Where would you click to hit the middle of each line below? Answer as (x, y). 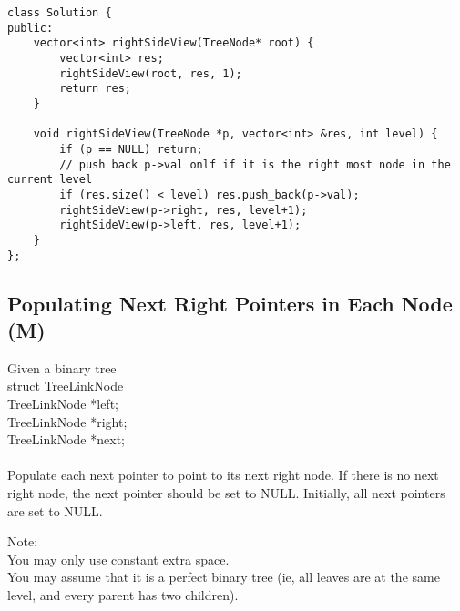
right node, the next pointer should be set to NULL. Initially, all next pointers (226, 492)
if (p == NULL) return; (131, 149)
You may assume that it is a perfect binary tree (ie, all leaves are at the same (224, 577)
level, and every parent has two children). (123, 594)
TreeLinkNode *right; (67, 421)
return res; (96, 89)
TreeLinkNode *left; (63, 403)
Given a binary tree (62, 367)
